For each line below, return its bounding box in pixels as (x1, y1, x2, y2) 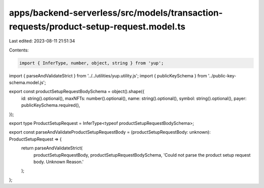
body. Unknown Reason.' (33, 159, 84, 164)
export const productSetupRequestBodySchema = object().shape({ (9, 89, 145, 94)
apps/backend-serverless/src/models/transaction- (9, 7, 223, 18)
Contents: (9, 47, 29, 53)
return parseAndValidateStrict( (21, 145, 83, 151)
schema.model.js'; (9, 80, 46, 86)
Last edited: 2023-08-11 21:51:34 (9, 38, 75, 44)
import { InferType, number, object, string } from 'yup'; (19, 60, 164, 66)
